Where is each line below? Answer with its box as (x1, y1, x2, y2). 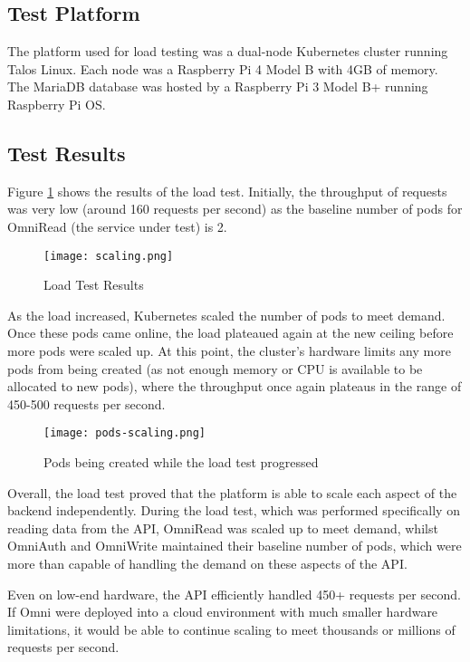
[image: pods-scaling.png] (43, 427, 206, 440)
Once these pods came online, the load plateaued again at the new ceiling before (7, 323, 454, 342)
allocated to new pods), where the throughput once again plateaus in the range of (7, 377, 462, 396)
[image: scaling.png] (43, 249, 174, 263)
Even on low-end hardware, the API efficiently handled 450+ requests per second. (7, 584, 461, 603)
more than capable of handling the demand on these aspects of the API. (7, 554, 408, 572)
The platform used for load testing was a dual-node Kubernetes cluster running (7, 42, 448, 61)
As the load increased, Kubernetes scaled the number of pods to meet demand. (7, 305, 446, 324)
